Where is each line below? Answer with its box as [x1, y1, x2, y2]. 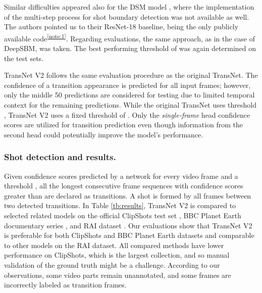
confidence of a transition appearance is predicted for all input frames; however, [4, 79, 251, 90]
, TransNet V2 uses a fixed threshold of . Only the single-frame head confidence [4, 109, 250, 120]
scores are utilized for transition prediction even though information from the [4, 119, 243, 130]
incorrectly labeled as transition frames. [4, 279, 127, 290]
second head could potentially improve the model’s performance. [4, 129, 203, 139]
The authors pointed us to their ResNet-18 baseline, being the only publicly [4, 21, 239, 32]
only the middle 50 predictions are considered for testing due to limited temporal [4, 89, 255, 100]
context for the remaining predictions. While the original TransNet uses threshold [4, 100, 256, 110]
